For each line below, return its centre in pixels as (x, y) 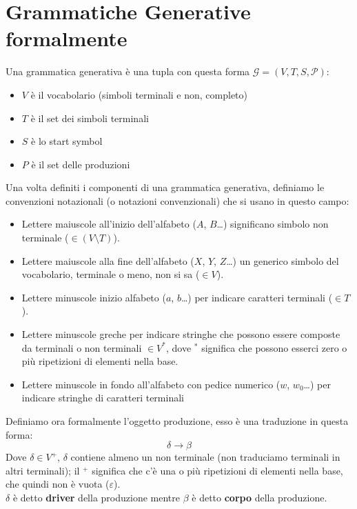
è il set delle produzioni (81, 164)
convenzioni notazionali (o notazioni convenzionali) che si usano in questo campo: (177, 200)
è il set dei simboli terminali (90, 118)
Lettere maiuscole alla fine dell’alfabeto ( (108, 260)
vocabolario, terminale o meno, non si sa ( (111, 274)
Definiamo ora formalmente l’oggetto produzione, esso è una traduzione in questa (177, 421)
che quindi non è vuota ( (58, 484)
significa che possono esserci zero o (274, 347)
